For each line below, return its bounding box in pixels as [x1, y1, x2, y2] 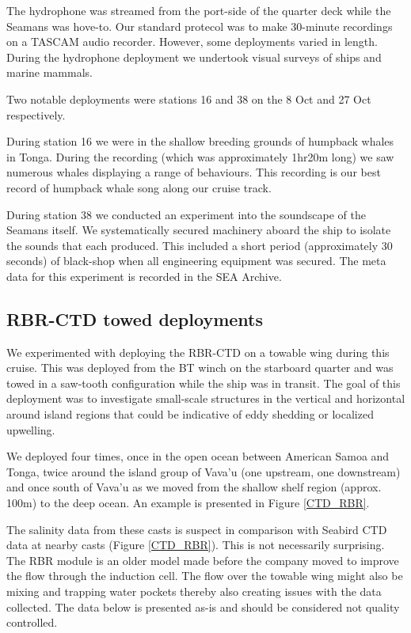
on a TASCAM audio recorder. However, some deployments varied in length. [6, 33, 378, 50]
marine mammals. [6, 64, 93, 81]
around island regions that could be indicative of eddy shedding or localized [6, 406, 374, 423]
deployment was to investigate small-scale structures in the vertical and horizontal [6, 390, 405, 407]
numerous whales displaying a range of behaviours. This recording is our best [6, 164, 381, 180]
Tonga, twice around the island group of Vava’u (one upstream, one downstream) [6, 463, 401, 479]
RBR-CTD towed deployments [6, 306, 263, 331]
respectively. [6, 106, 66, 123]
